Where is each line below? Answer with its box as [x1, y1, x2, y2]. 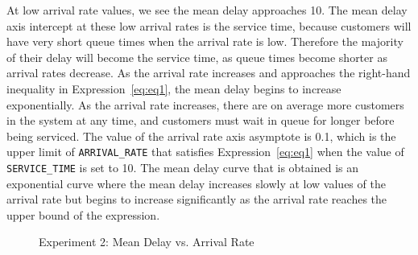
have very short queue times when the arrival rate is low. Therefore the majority [6, 33, 404, 50]
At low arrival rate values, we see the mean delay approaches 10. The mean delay [6, 2, 408, 18]
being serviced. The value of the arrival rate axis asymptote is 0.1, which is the [6, 127, 396, 144]
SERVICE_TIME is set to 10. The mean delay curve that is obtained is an [6, 159, 358, 175]
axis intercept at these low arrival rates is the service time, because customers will [6, 17, 412, 34]
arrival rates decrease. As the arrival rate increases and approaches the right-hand [6, 64, 411, 81]
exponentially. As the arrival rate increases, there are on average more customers [6, 96, 404, 113]
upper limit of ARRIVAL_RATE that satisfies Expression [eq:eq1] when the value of [6, 143, 404, 160]
